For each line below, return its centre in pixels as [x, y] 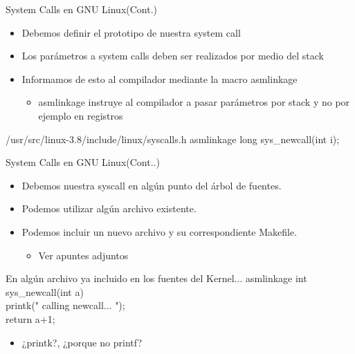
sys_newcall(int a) [45, 291]
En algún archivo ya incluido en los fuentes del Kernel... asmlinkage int [156, 278]
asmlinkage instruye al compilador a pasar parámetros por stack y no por [194, 102]
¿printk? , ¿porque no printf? [82, 342]
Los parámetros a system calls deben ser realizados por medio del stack [173, 56]
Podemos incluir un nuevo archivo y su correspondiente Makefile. [160, 231]
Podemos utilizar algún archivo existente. [109, 208]
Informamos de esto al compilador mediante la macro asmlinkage [160, 78]
